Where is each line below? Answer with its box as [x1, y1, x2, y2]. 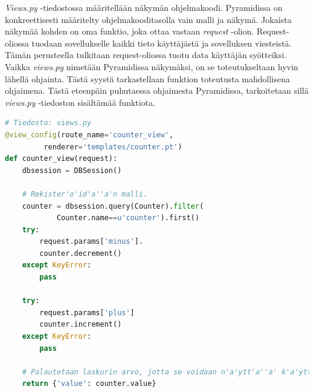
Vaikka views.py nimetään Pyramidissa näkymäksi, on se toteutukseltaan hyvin [5, 60, 298, 73]
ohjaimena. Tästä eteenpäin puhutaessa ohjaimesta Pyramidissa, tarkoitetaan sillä [5, 84, 309, 97]
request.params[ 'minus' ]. [39, 237, 144, 246]
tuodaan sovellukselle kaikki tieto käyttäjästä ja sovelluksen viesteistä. [31, 36, 292, 49]
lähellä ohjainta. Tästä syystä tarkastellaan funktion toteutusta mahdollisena [5, 72, 290, 85]
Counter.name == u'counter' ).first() [56, 214, 200, 223]
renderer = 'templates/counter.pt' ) [43, 142, 182, 151]
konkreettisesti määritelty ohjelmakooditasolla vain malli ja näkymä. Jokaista [5, 13, 292, 25]
